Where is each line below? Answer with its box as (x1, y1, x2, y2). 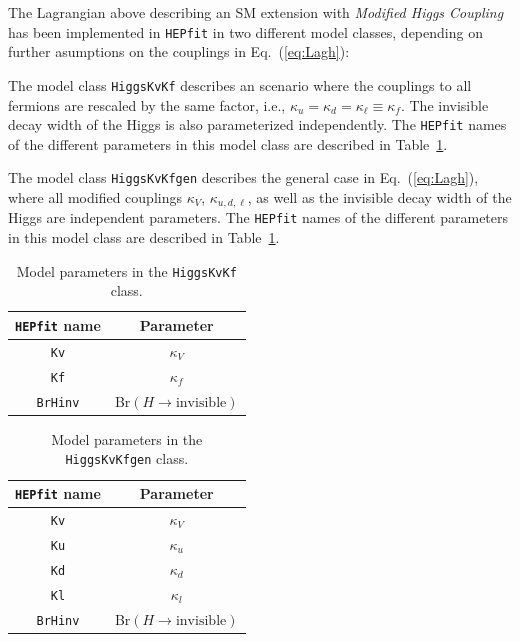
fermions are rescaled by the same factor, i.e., (8, 94, 286, 115)
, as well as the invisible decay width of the (247, 187, 512, 207)
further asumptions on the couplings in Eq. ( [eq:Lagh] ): (8, 41, 350, 62)
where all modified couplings (8, 187, 182, 207)
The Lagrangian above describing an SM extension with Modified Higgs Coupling (8, 2, 504, 22)
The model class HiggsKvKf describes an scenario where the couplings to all (8, 74, 472, 95)
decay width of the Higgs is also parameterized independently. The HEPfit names (8, 114, 507, 135)
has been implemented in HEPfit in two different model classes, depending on (8, 21, 483, 42)
